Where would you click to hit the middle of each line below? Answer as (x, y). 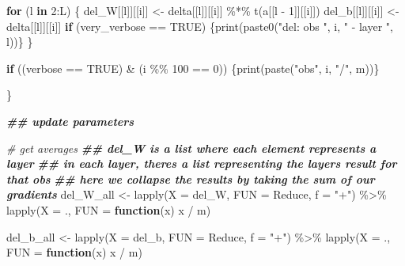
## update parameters (70, 121)
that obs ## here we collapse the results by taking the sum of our (191, 179)
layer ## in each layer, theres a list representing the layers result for (202, 163)
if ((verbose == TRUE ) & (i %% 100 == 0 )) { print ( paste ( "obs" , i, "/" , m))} (193, 68)
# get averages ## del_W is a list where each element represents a (191, 148)
